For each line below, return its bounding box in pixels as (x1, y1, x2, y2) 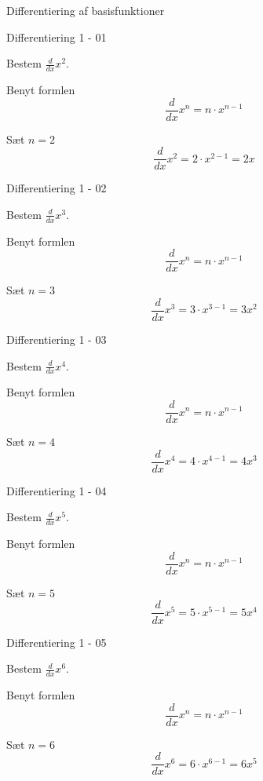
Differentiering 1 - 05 (6, 633, 107, 650)
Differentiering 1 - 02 (6, 180, 107, 196)
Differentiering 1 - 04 (6, 482, 107, 498)
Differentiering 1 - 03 (6, 331, 107, 348)
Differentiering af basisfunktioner (6, 2, 165, 18)
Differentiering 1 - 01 (6, 28, 107, 45)
